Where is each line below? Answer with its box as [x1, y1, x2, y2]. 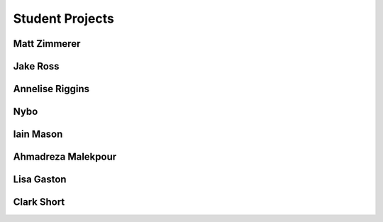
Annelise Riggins [13, 83, 90, 95]
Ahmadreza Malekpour [13, 151, 117, 163]
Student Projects [13, 11, 115, 26]
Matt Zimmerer [13, 38, 81, 50]
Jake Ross [13, 60, 60, 72]
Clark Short [13, 196, 65, 209]
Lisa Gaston [13, 174, 67, 186]
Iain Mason [13, 128, 63, 140]
